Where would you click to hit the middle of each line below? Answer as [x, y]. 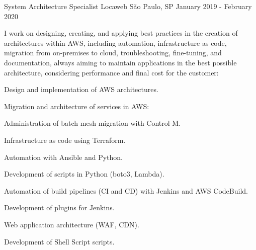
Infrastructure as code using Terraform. [65, 140]
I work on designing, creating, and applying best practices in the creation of [121, 33]
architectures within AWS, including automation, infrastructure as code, [115, 43]
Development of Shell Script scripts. [59, 241]
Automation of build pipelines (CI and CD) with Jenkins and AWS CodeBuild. [126, 190]
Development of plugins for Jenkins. [59, 207]
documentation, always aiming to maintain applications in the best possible [120, 62]
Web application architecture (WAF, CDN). [72, 224]
